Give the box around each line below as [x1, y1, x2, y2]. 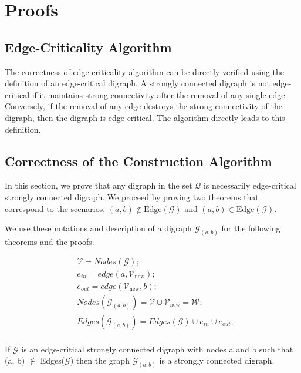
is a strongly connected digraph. [159, 354, 275, 367]
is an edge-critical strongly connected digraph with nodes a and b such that [21, 342, 293, 355]
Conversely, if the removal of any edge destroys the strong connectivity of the [5, 100, 282, 112]
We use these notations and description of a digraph [5, 222, 192, 234]
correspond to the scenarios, [5, 202, 106, 214]
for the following [221, 222, 280, 234]
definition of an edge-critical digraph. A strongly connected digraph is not [5, 77, 270, 89]
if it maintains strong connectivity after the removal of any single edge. [32, 88, 288, 100]
